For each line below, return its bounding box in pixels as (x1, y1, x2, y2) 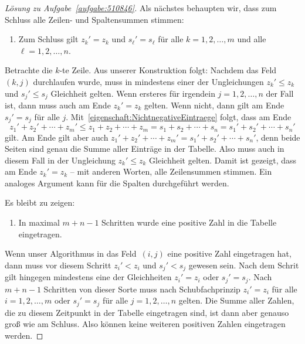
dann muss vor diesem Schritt (5, 258, 111, 271)
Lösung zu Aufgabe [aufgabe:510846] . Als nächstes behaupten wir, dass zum (5, 2, 277, 13)
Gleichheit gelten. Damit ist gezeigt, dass (149, 154, 297, 166)
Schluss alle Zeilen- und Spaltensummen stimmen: (5, 13, 184, 25)
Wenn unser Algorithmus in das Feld (5, 247, 137, 260)
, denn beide (256, 131, 300, 143)
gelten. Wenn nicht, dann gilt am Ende (144, 99, 284, 111)
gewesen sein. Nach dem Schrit (188, 258, 299, 271)
